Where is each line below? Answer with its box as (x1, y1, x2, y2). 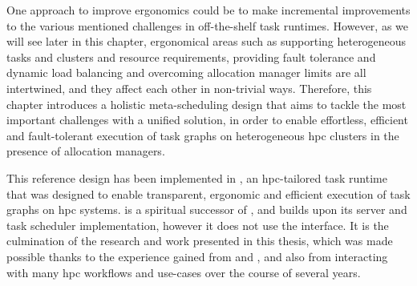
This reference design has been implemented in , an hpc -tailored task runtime (6, 169, 387, 186)
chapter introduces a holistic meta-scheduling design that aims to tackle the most (6, 95, 407, 112)
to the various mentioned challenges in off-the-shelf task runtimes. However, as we (6, 17, 409, 34)
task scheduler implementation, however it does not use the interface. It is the (6, 216, 389, 233)
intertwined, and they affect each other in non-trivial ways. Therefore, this (6, 79, 372, 96)
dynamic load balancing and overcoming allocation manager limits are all (6, 64, 366, 81)
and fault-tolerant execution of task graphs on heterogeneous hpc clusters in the (6, 127, 399, 143)
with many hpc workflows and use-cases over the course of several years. (6, 264, 361, 280)
